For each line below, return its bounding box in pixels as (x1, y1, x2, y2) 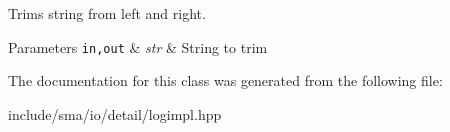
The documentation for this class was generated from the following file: (8, 70, 443, 91)
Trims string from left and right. (8, 3, 206, 23)
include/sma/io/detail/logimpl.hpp (8, 103, 222, 124)
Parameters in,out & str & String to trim (8, 36, 268, 57)
